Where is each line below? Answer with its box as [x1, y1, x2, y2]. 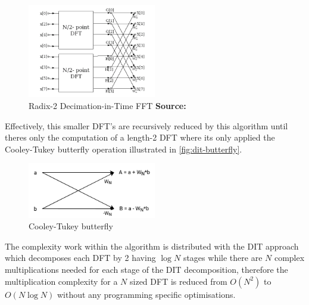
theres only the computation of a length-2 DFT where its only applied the [5, 131, 275, 144]
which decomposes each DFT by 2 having [5, 251, 156, 264]
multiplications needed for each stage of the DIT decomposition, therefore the [5, 263, 288, 276]
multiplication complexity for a [5, 275, 118, 287]
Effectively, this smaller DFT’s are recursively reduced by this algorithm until [5, 119, 288, 132]
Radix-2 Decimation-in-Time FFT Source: [29, 99, 186, 112]
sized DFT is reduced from [130, 275, 227, 287]
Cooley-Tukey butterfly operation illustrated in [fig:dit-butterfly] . [5, 142, 242, 155]
